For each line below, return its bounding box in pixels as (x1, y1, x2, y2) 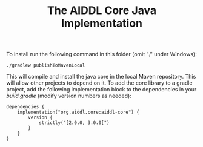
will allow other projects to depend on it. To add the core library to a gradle (6, 79, 193, 87)
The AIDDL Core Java (47, 4, 156, 18)
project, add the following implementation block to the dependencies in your (6, 86, 197, 93)
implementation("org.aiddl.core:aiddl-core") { (17, 109, 139, 116)
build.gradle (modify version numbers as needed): (6, 92, 131, 100)
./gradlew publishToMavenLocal (6, 62, 85, 68)
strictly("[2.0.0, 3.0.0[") (38, 120, 110, 126)
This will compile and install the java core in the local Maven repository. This (6, 73, 196, 80)
